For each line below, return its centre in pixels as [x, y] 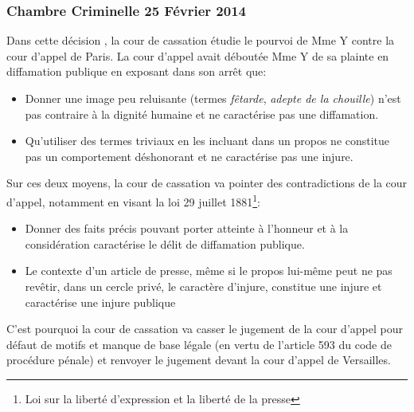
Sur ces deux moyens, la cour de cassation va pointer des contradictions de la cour [207, 183]
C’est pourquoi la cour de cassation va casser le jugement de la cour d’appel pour [205, 329]
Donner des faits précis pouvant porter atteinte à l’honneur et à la [187, 228]
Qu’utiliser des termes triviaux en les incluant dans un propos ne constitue [207, 141]
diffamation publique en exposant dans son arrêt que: [137, 71]
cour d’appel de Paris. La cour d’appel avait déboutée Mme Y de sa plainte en [198, 55]
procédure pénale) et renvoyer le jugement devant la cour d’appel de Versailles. [199, 360]
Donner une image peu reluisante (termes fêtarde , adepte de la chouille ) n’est [213, 98]
